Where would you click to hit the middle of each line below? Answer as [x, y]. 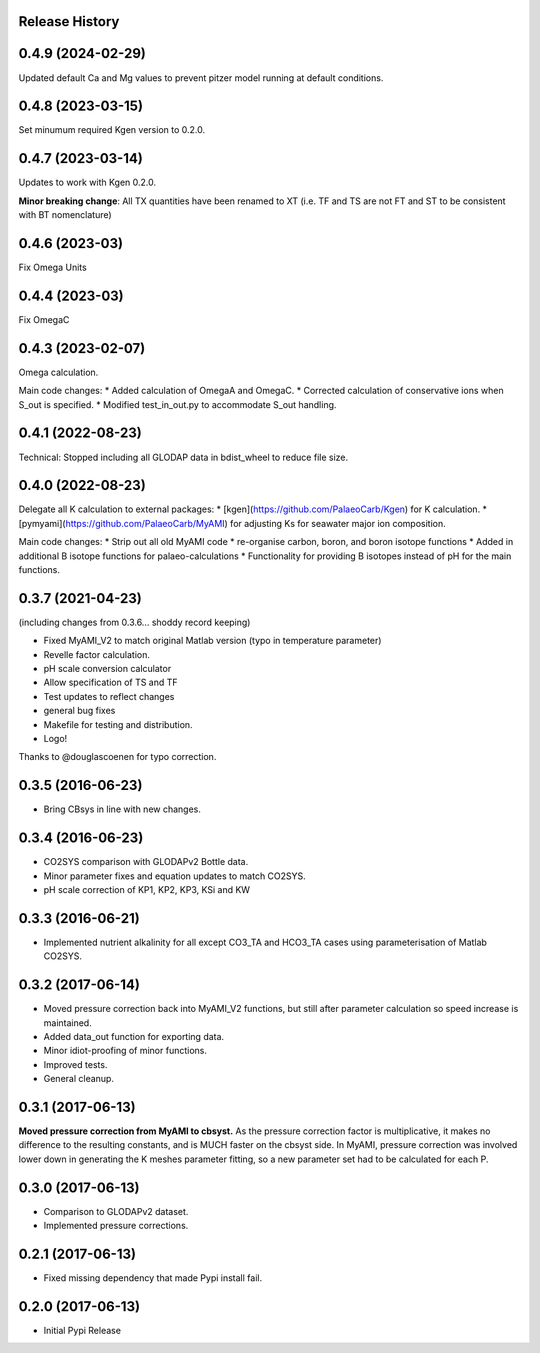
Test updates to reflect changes [109, 696]
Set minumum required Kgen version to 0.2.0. [111, 130]
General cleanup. [79, 1079]
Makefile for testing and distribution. [118, 724]
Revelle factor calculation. [96, 654]
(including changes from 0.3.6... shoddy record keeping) [134, 622]
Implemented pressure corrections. [116, 1226]
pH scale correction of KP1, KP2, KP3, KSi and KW [146, 890]
